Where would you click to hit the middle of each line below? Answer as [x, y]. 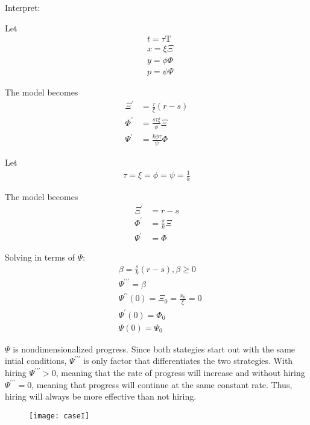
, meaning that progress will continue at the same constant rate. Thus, [162, 384]
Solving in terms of [40, 257]
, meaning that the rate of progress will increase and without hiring [180, 373]
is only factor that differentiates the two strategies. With [188, 361]
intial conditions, [36, 361]
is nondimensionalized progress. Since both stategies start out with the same [154, 349]
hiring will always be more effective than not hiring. [101, 396]
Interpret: [23, 7]
